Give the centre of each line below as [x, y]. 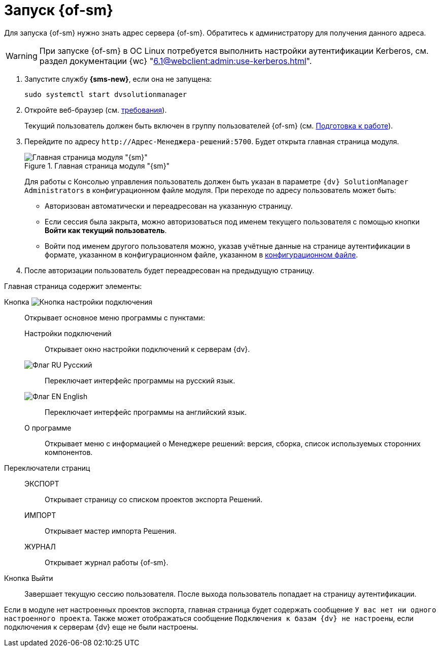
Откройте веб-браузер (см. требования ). [96, 110]
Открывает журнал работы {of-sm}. [107, 562]
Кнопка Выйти [29, 578]
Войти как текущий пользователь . [106, 230]
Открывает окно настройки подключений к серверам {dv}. [147, 349]
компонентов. [69, 452]
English [75, 396]
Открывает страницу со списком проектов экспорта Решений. [154, 499]
